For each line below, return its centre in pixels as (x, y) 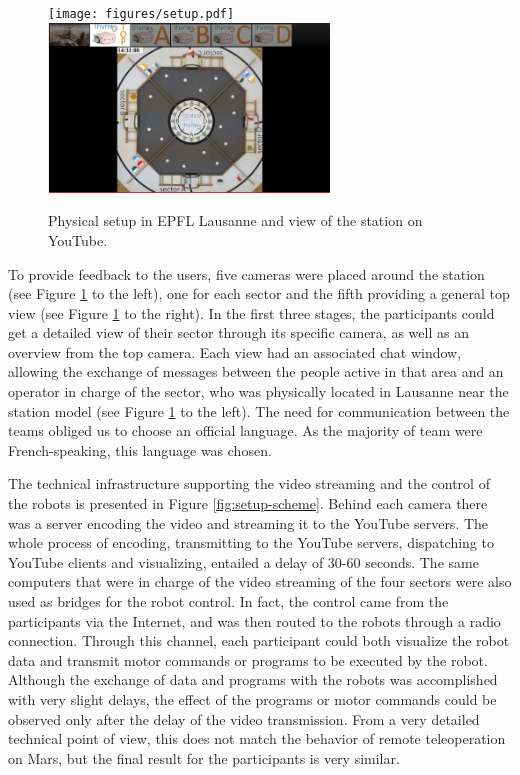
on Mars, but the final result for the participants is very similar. (204, 757)
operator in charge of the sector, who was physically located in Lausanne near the (258, 391)
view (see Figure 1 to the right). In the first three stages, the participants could (251, 312)
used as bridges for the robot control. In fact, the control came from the (228, 601)
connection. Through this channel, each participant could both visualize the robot (259, 640)
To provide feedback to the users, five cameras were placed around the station (246, 273)
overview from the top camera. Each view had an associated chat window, (235, 351)
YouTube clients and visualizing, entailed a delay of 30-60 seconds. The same (243, 561)
